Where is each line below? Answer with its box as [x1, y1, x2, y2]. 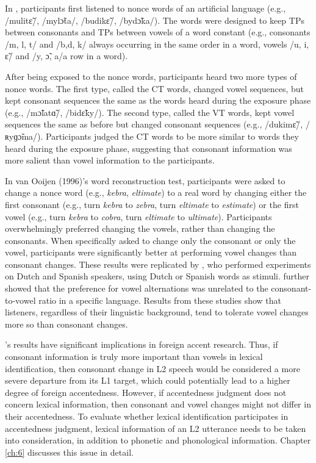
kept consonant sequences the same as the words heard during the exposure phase [5, 94, 311, 107]
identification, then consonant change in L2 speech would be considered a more [5, 362, 300, 375]
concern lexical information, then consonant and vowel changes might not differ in [5, 398, 311, 411]
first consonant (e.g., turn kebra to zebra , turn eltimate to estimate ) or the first [5, 198, 299, 210]
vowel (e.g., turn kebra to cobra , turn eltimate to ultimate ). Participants [5, 210, 272, 223]
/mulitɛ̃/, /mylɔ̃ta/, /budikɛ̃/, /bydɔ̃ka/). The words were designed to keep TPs [5, 13, 304, 26]
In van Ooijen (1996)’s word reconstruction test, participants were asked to [5, 174, 285, 187]
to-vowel [5, 293, 36, 306]
